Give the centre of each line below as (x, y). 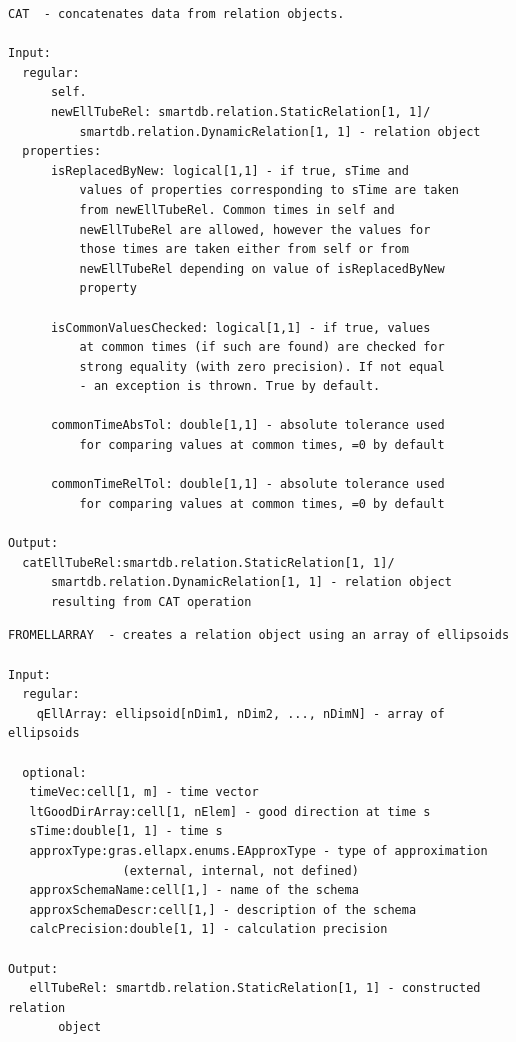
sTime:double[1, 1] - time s (126, 831)
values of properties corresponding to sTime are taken (269, 190)
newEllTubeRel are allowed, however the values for (255, 229)
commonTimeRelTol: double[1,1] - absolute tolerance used (247, 484)
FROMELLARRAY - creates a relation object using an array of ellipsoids (259, 635)
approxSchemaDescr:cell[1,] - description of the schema (223, 909)
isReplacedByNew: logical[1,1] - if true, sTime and (229, 170)
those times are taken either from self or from (244, 249)
